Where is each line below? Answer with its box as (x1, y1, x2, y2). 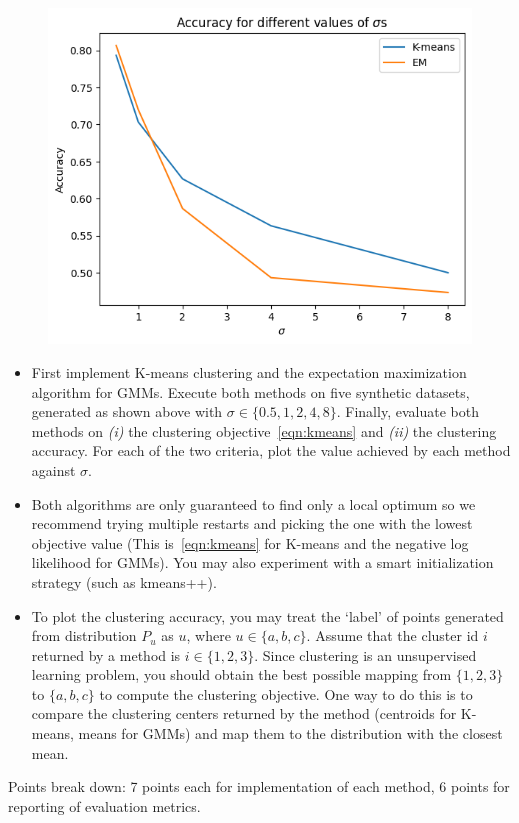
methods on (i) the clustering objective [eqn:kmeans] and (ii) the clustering (31, 420, 497, 441)
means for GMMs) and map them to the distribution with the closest (78, 723, 503, 744)
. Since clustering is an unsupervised (254, 644, 477, 665)
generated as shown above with (31, 401, 223, 422)
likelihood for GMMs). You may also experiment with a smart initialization (31, 552, 494, 573)
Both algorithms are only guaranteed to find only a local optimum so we (31, 493, 476, 514)
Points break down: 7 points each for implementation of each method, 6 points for (8, 776, 510, 797)
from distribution (31, 625, 137, 646)
